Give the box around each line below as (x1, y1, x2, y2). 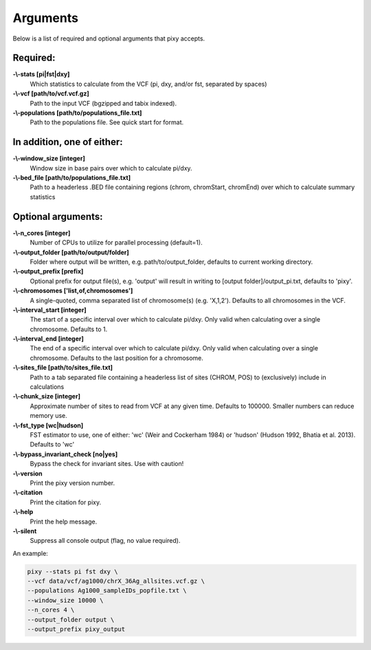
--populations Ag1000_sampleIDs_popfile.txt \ (27, 587, 187, 594)
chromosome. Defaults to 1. (30, 325, 108, 333)
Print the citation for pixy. (30, 498, 102, 506)
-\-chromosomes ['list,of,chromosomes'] (12, 287, 133, 295)
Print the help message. (30, 517, 98, 526)
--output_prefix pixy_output (27, 625, 126, 633)
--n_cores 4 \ (27, 606, 75, 614)
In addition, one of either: (12, 136, 123, 148)
